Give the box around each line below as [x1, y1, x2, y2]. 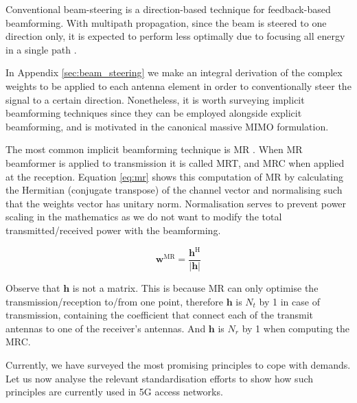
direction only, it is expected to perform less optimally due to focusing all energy [5, 29, 345, 43]
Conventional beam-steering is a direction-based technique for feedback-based [5, 2, 331, 16]
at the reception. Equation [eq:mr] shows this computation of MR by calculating [5, 169, 343, 183]
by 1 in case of [259, 294, 320, 308]
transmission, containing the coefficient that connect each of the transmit [5, 308, 313, 322]
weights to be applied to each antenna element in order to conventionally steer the [5, 78, 352, 93]
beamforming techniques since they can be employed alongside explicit [5, 106, 302, 120]
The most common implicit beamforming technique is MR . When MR [5, 142, 303, 157]
